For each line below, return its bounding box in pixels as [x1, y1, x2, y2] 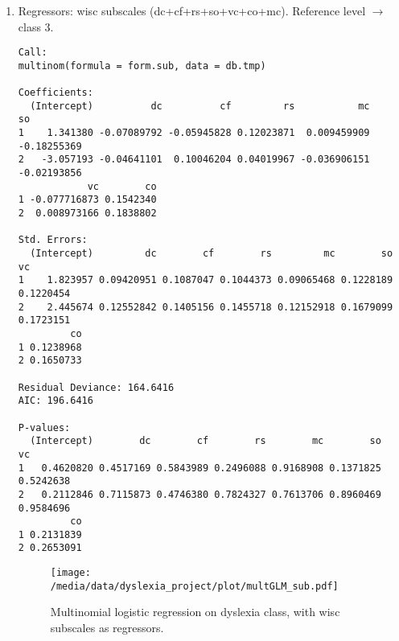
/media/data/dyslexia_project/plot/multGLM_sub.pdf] [50, 580, 339, 592]
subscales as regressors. [50, 619, 164, 636]
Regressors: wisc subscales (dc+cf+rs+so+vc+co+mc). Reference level [18, 2, 366, 18]
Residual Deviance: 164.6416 [18, 381, 175, 393]
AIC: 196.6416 [18, 395, 93, 407]
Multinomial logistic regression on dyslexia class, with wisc [50, 603, 340, 620]
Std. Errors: [18, 234, 88, 246]
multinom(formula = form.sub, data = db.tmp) [18, 60, 266, 72]
